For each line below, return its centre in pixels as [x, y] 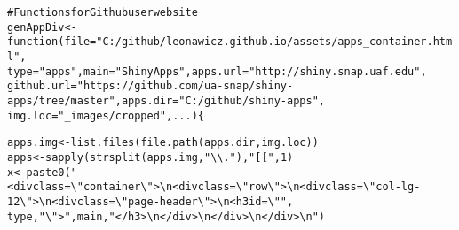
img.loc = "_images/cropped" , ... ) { [106, 115]
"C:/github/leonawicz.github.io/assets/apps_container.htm [274, 42]
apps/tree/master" [61, 100]
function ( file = [52, 42]
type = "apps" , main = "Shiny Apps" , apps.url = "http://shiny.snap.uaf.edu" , [217, 71]
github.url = [42, 86]
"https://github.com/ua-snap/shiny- [185, 86]
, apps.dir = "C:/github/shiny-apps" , [220, 100]
